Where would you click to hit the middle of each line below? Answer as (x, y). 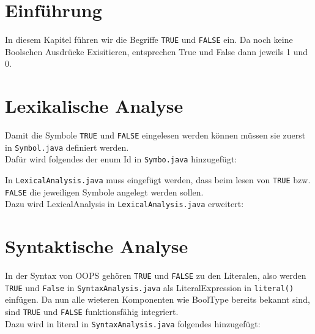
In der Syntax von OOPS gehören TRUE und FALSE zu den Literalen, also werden (156, 275)
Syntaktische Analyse (97, 246)
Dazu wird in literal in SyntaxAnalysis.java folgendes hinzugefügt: (133, 323)
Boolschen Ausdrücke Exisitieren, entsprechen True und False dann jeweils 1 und (157, 51)
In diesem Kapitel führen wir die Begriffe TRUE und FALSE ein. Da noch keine (149, 40)
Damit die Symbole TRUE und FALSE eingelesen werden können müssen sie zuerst (155, 135)
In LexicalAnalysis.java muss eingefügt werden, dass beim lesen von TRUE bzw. (158, 180)
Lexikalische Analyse (94, 106)
